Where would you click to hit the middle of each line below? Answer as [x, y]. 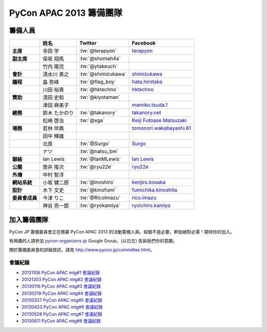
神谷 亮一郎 [56, 206]
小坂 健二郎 [56, 183]
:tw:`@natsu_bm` [99, 151]
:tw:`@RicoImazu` [100, 198]
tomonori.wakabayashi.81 [161, 128]
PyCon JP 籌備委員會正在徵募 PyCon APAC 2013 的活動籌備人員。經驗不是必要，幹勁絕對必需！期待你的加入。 [122, 232]
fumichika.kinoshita [155, 190]
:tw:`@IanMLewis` [100, 159]
